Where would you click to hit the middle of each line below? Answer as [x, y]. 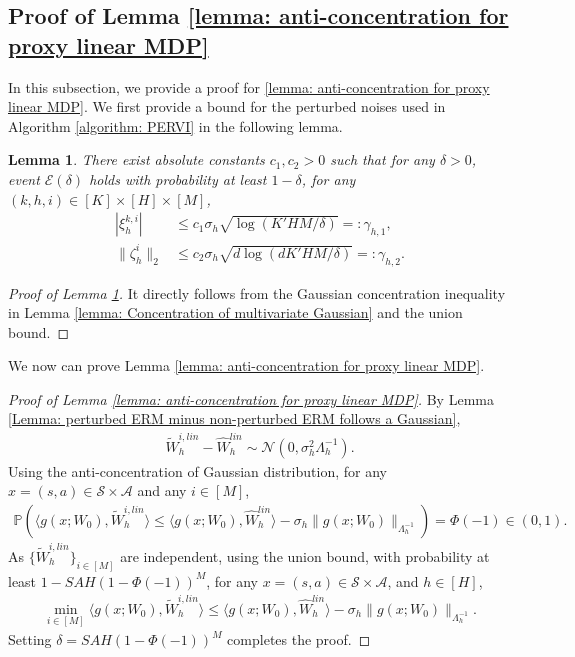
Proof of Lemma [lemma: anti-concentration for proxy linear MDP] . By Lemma [251, 398]
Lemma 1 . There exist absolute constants [136, 159]
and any [162, 490]
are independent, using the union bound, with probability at [305, 555]
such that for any [382, 159]
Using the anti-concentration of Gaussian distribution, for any [197, 470]
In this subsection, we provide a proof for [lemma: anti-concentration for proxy [249, 86]
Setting [30, 639]
